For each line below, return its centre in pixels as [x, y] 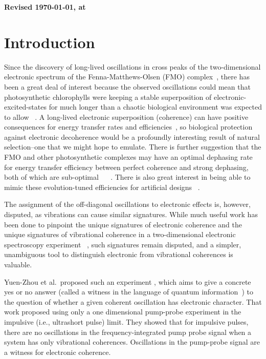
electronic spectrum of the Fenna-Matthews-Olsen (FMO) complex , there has [127, 77]
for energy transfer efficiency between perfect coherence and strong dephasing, [126, 167]
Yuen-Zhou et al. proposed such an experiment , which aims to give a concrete [128, 281]
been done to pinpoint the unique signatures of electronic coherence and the [123, 224]
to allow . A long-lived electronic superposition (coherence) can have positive [126, 117]
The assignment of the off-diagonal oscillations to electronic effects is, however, [127, 204]
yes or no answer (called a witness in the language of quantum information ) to [129, 292]
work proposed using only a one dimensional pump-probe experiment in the [123, 312]
